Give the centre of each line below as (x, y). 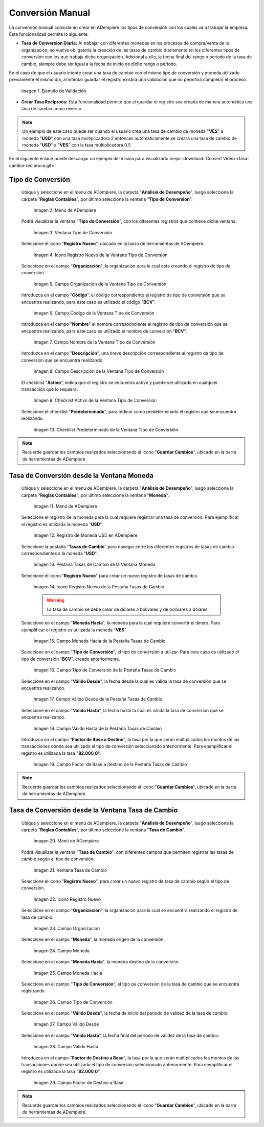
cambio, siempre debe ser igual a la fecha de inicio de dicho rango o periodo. (99, 64)
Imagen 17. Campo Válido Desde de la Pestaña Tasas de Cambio (98, 699)
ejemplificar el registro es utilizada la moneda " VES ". (74, 630)
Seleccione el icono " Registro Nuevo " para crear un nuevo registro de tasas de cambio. (110, 575)
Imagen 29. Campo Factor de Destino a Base (79, 1082)
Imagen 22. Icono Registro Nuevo (67, 899)
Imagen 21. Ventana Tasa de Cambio (70, 870)
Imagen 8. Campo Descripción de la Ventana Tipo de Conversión (99, 371)
